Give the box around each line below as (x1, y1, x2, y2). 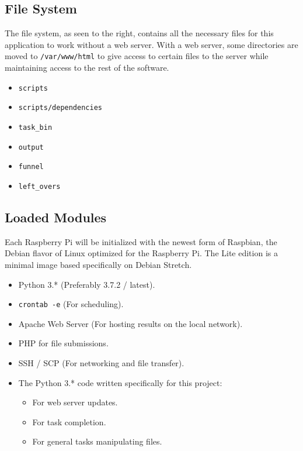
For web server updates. (32, 396, 118, 408)
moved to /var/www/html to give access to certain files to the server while (5, 50, 269, 62)
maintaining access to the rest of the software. (5, 61, 169, 74)
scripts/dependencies (18, 104, 102, 112)
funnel (18, 163, 44, 171)
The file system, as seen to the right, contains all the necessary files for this (5, 27, 274, 39)
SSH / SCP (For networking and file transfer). (18, 357, 184, 369)
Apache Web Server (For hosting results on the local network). (18, 317, 243, 329)
